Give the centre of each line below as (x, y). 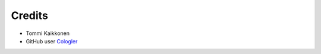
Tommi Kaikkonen (48, 33)
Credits (30, 15)
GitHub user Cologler (52, 41)
